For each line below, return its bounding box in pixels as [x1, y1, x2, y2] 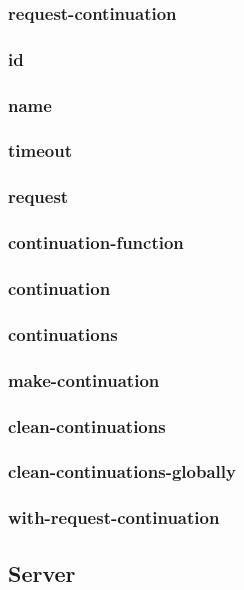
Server [8, 557, 76, 588]
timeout [8, 138, 72, 163]
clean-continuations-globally [8, 459, 236, 484]
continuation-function [8, 230, 184, 255]
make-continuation [8, 367, 160, 392]
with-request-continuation [8, 505, 220, 530]
